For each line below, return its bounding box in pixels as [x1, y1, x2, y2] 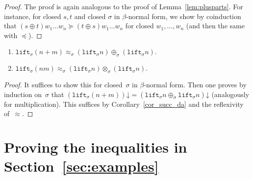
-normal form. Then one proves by [144, 79, 247, 89]
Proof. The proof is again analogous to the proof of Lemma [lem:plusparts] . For [4, 1, 243, 11]
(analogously [211, 89, 250, 99]
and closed [74, 11, 106, 21]
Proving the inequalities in [4, 137, 187, 157]
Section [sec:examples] [4, 156, 159, 176]
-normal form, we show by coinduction [126, 11, 241, 21]
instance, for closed [4, 11, 61, 21]
